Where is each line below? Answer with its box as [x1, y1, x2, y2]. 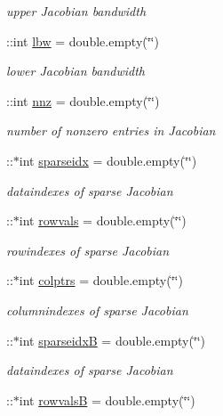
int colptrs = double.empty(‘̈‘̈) [19, 271, 183, 290]
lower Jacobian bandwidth [6, 61, 146, 80]
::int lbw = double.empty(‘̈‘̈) [6, 31, 159, 50]
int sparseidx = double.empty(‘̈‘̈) [19, 151, 197, 169]
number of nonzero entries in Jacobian [6, 121, 216, 140]
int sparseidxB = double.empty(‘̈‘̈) [19, 330, 206, 349]
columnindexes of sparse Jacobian [6, 300, 188, 319]
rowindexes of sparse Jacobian [6, 241, 170, 259]
